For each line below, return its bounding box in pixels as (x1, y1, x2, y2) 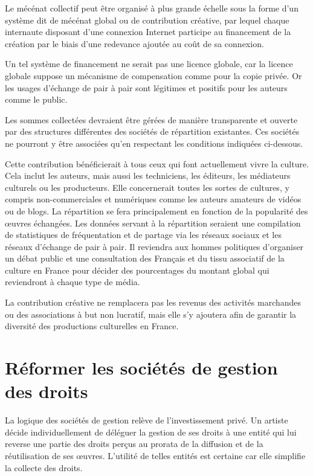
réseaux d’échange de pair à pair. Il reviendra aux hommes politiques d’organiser (5, 240, 304, 252)
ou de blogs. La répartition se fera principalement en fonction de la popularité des (5, 204, 308, 217)
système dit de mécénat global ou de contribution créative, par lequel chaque (5, 13, 289, 26)
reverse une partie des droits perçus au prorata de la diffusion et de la (5, 437, 263, 450)
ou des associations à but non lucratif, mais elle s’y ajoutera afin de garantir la (5, 307, 297, 320)
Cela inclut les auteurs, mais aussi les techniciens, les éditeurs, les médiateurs (5, 169, 291, 182)
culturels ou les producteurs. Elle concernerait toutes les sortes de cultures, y (5, 181, 289, 193)
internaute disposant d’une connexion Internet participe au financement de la (5, 25, 291, 38)
